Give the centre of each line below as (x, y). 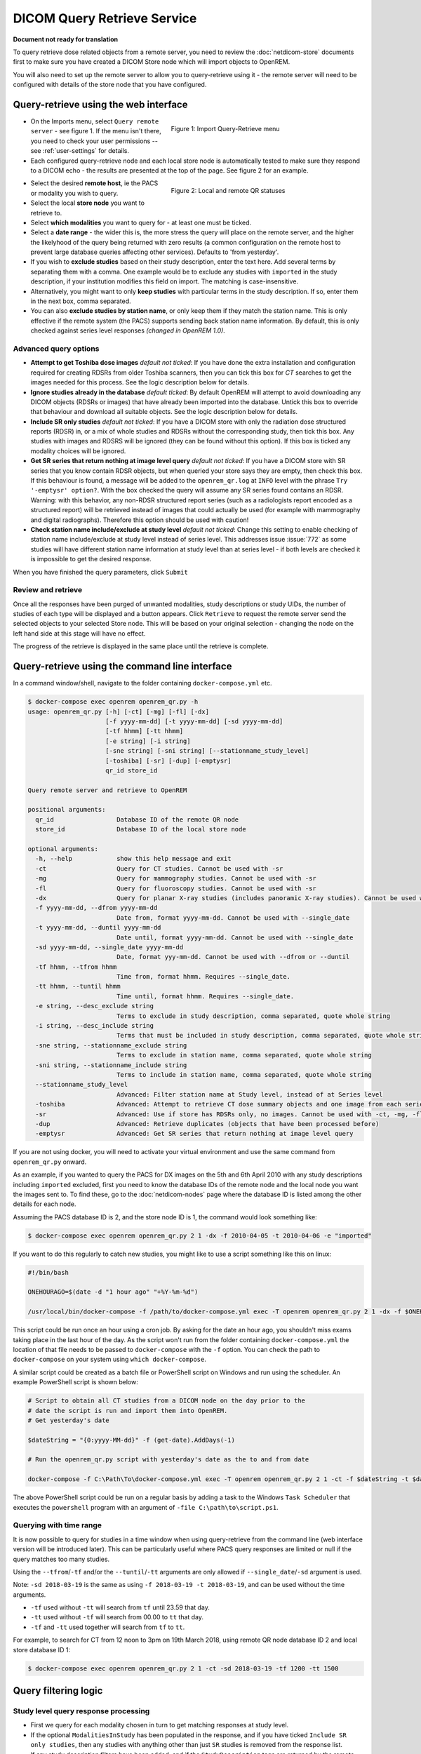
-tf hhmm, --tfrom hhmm (76, 967)
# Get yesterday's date (69, 1420)
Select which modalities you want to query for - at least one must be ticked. (141, 222)
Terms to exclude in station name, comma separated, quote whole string (244, 1055)
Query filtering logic (58, 1691)
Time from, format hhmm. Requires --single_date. (203, 977)
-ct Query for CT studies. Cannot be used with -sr (159, 869)
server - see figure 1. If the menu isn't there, (96, 131)
